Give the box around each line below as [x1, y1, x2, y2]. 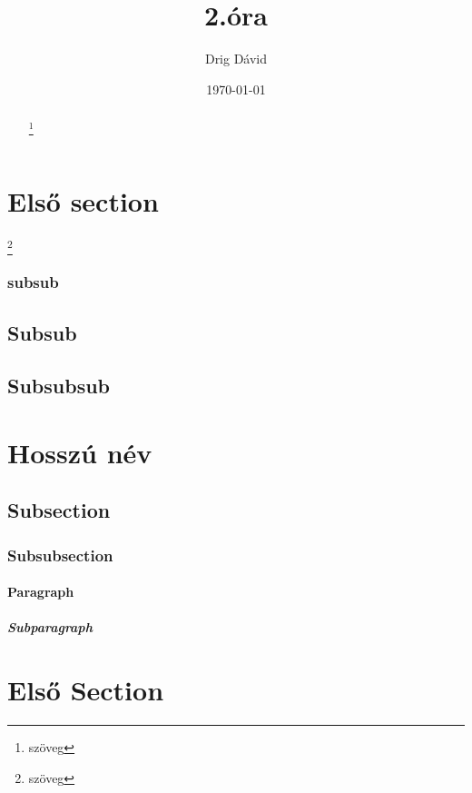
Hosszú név [7, 433, 152, 471]
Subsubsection [7, 543, 113, 566]
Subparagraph [7, 618, 93, 637]
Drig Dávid [204, 49, 268, 68]
